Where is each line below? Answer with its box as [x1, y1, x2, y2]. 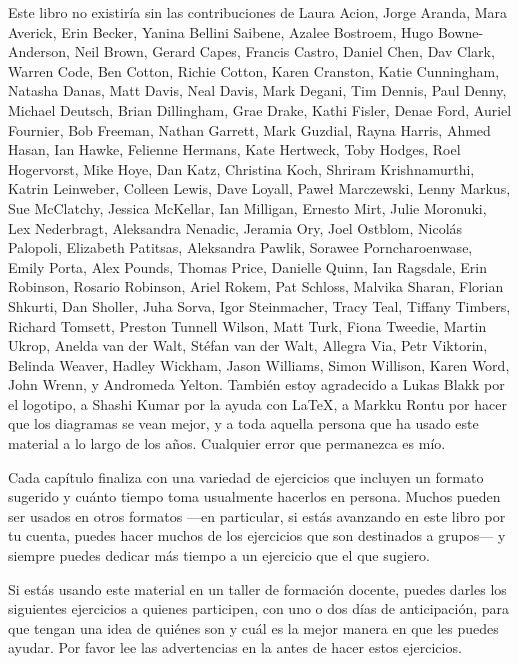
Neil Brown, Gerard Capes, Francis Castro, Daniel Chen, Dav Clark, [74, 41, 495, 62]
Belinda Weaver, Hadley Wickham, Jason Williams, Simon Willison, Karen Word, [8, 354, 510, 375]
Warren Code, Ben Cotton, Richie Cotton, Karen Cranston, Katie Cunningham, [8, 60, 500, 81]
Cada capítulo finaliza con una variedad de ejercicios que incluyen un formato [8, 466, 484, 487]
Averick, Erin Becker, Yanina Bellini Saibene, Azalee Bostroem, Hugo [8, 21, 434, 42]
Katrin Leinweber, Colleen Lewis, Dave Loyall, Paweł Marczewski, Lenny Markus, [8, 178, 511, 199]
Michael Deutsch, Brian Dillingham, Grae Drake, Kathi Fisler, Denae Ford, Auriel [8, 99, 512, 120]
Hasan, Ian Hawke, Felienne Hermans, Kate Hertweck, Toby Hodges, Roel [8, 139, 461, 160]
